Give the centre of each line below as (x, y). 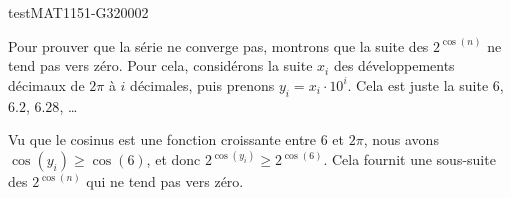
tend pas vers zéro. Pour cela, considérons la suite (160, 65)
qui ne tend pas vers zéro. (165, 181)
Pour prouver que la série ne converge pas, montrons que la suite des (218, 45)
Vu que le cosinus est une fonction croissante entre (162, 139)
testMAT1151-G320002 (78, 12)
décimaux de (46, 84)
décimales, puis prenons (202, 84)
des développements (394, 65)
